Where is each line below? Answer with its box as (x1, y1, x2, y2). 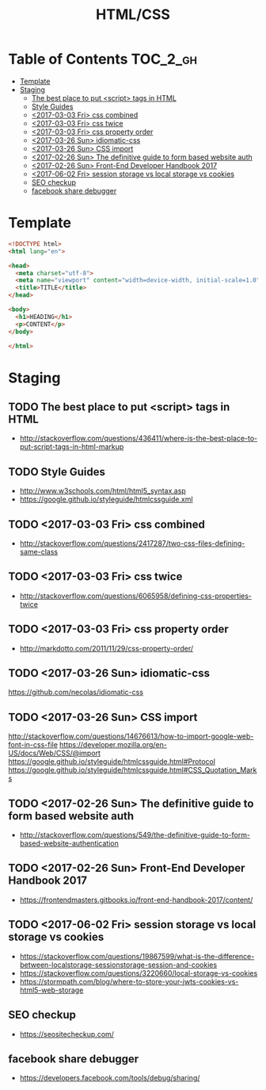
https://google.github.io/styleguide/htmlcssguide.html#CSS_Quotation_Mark (8, 766, 257, 775)
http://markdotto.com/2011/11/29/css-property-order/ (19, 643, 194, 653)
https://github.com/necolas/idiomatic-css (8, 688, 144, 697)
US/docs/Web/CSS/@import (8, 748, 101, 758)
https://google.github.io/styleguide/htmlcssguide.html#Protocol (8, 757, 216, 766)
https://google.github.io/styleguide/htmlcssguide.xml (19, 494, 193, 505)
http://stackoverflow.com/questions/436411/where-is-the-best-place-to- (19, 434, 258, 443)
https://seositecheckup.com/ (19, 1029, 115, 1038)
